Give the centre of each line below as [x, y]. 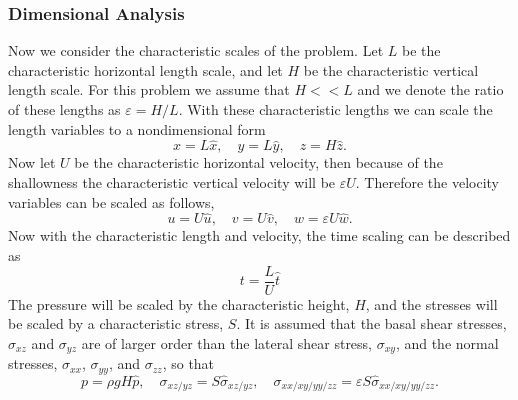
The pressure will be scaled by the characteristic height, [179, 303]
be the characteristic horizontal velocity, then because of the [258, 162]
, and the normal [447, 342]
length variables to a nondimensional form [137, 128]
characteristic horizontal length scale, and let [145, 69]
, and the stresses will [431, 303]
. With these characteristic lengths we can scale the [335, 109]
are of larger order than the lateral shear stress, [227, 342]
